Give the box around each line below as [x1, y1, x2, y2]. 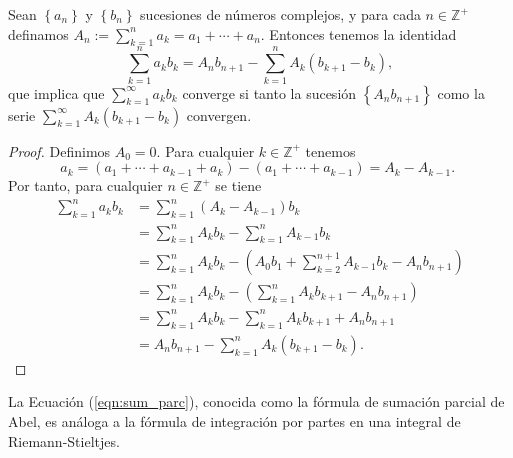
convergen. [186, 104, 252, 125]
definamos [8, 23, 69, 44]
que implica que [8, 82, 105, 103]
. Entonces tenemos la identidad [260, 23, 457, 44]
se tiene [215, 175, 262, 196]
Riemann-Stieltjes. [8, 430, 120, 451]
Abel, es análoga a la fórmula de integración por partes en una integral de [8, 410, 461, 431]
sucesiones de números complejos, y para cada [140, 4, 421, 24]
